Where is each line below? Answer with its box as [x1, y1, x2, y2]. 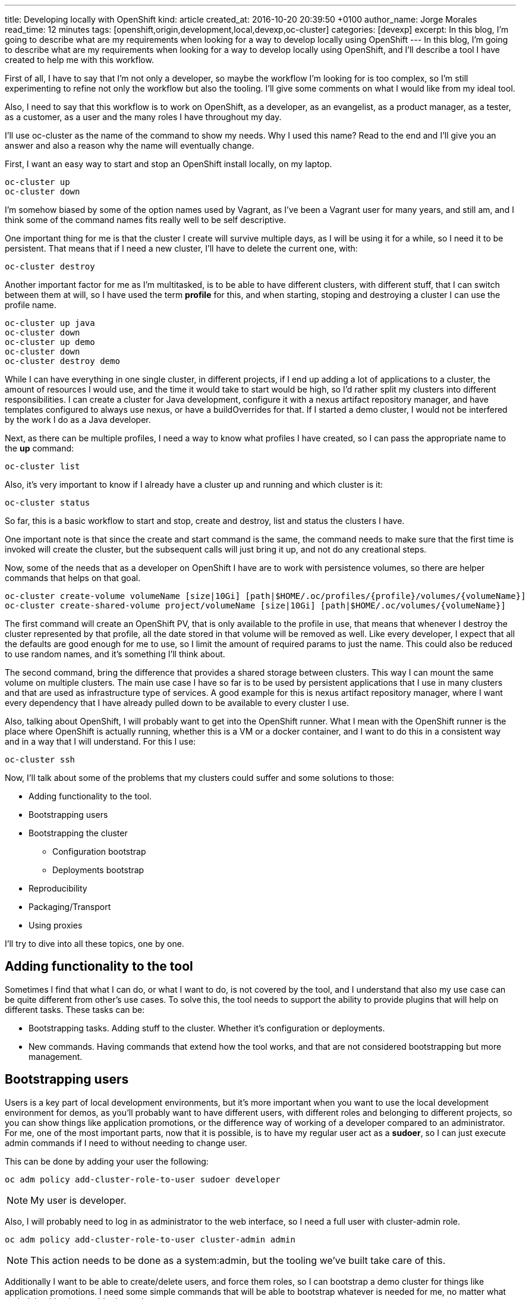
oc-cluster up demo [5, 337, 95, 347]
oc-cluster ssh [5, 755, 75, 764]
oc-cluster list [5, 462, 80, 471]
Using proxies [29, 920, 83, 930]
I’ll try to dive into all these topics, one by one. [5, 939, 184, 949]
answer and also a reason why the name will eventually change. [5, 140, 254, 150]
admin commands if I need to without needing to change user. [5, 1137, 247, 1148]
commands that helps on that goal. [5, 573, 141, 583]
